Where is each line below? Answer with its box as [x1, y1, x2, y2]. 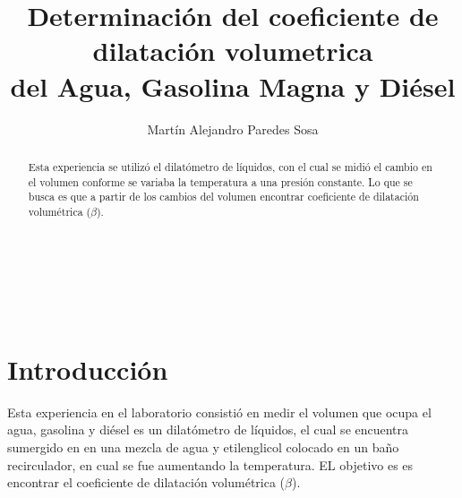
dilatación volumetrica [92, 32, 373, 69]
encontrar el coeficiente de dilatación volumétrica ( [7, 473, 286, 492]
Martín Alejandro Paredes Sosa [147, 119, 319, 138]
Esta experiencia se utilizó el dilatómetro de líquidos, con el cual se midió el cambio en [28, 159, 432, 174]
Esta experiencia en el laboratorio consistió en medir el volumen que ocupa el [7, 402, 432, 421]
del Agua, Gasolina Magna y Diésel [10, 67, 456, 104]
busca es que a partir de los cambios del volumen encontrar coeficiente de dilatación [28, 189, 419, 204]
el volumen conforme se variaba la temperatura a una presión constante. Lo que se [28, 174, 413, 189]
